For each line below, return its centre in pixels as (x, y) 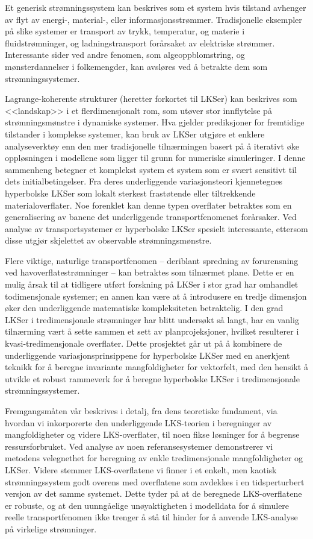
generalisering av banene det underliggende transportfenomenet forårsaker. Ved (151, 217)
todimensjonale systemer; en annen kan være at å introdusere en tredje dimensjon (156, 296)
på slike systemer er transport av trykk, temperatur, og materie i (125, 31)
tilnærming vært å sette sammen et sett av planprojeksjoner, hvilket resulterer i (152, 331)
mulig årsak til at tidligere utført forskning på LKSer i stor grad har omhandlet (152, 284)
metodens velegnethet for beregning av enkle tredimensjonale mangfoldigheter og (154, 458)
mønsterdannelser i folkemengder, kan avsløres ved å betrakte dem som (136, 66)
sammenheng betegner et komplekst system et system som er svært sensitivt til (151, 169)
